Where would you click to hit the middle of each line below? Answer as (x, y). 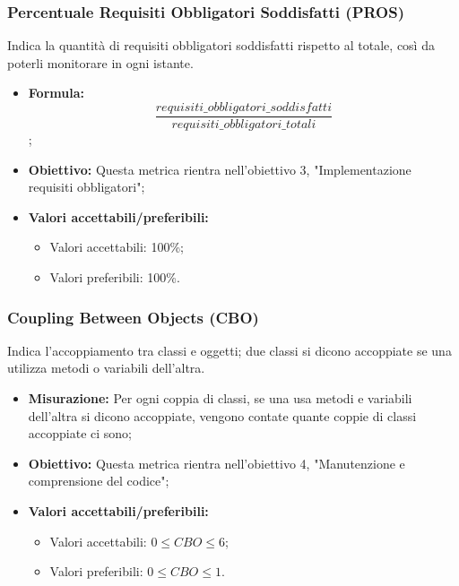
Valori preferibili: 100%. (115, 277)
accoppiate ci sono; (80, 433)
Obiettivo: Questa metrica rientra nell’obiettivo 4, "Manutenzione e (217, 463)
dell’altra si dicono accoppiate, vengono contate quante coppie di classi (222, 415)
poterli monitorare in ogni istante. (100, 62)
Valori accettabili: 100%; (117, 247)
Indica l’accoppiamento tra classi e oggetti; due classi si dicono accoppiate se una (229, 350)
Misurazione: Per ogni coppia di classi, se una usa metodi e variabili (220, 398)
